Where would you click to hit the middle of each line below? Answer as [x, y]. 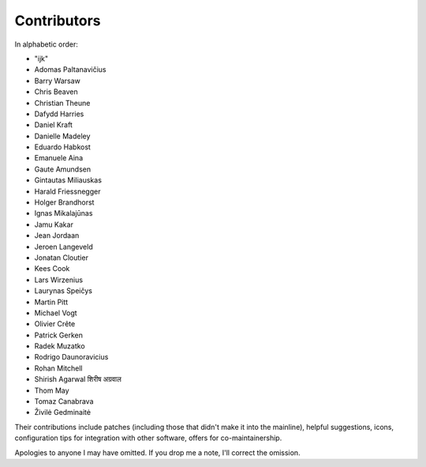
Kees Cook [52, 269]
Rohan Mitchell [58, 368]
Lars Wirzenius [58, 280]
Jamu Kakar [54, 224]
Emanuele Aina [58, 158]
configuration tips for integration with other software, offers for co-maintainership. [148, 438]
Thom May [52, 390]
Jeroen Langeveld [64, 247]
